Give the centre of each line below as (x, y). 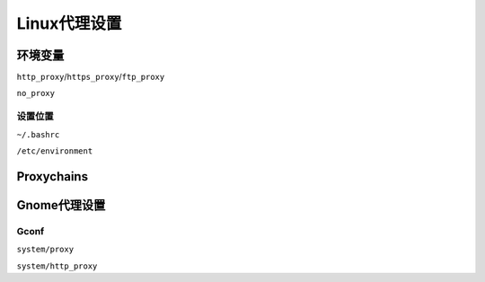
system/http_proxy (57, 266)
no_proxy (36, 93)
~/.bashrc (38, 134)
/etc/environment (55, 151)
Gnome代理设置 (61, 205)
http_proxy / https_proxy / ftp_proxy (91, 77)
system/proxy (45, 250)
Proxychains (53, 176)
